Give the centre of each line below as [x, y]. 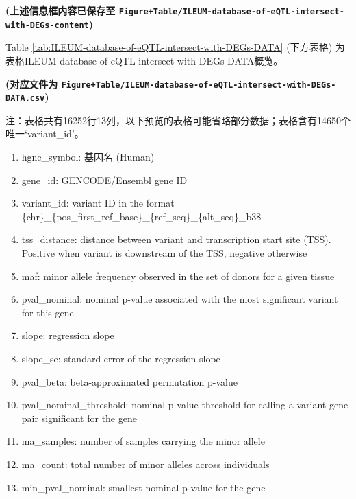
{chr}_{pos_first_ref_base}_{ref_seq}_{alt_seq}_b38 [141, 216]
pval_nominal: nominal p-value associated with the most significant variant [180, 299]
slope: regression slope [68, 335]
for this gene [48, 312]
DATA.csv [25, 98]
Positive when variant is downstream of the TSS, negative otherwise [164, 252]
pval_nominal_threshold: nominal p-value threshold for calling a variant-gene [185, 405]
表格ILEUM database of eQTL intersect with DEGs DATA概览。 [144, 60]
